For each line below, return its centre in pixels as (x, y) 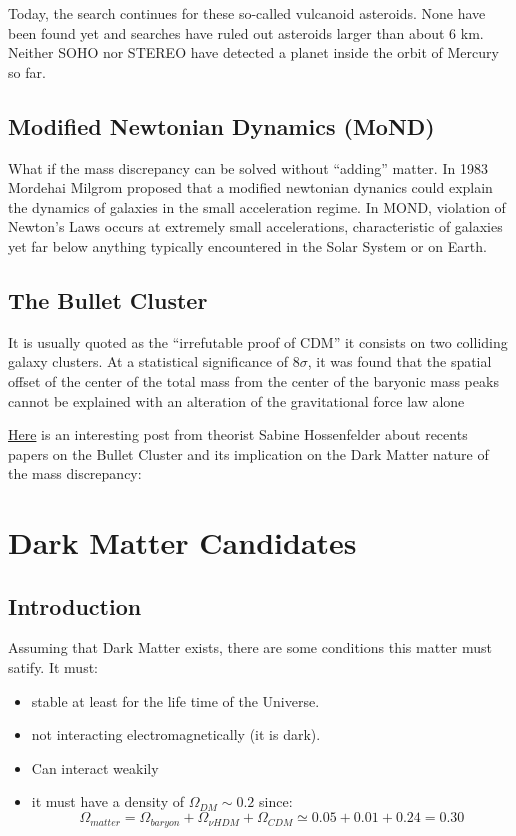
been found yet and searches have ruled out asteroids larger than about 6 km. (246, 32)
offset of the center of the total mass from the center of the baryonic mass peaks (253, 380)
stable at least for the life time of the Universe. (175, 700)
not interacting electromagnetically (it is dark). (176, 734)
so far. (27, 71)
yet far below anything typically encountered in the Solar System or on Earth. (247, 245)
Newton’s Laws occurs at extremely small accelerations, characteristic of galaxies (255, 226)
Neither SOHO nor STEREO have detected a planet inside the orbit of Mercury (253, 52)
